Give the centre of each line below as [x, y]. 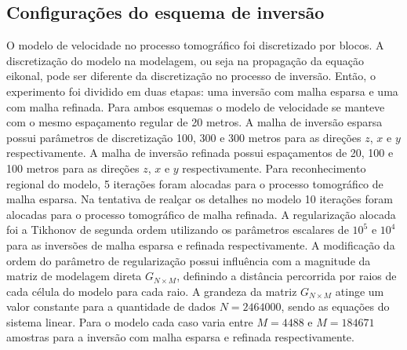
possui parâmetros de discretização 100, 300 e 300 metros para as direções [184, 137]
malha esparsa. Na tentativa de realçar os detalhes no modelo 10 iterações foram [200, 199]
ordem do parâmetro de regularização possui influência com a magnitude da [189, 260]
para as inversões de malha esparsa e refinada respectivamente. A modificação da [201, 244]
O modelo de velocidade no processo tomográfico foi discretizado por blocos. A [195, 45]
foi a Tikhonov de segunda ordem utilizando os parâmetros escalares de [178, 230]
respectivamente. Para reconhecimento [274, 168]
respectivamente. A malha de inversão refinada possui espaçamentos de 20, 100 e [200, 153]
